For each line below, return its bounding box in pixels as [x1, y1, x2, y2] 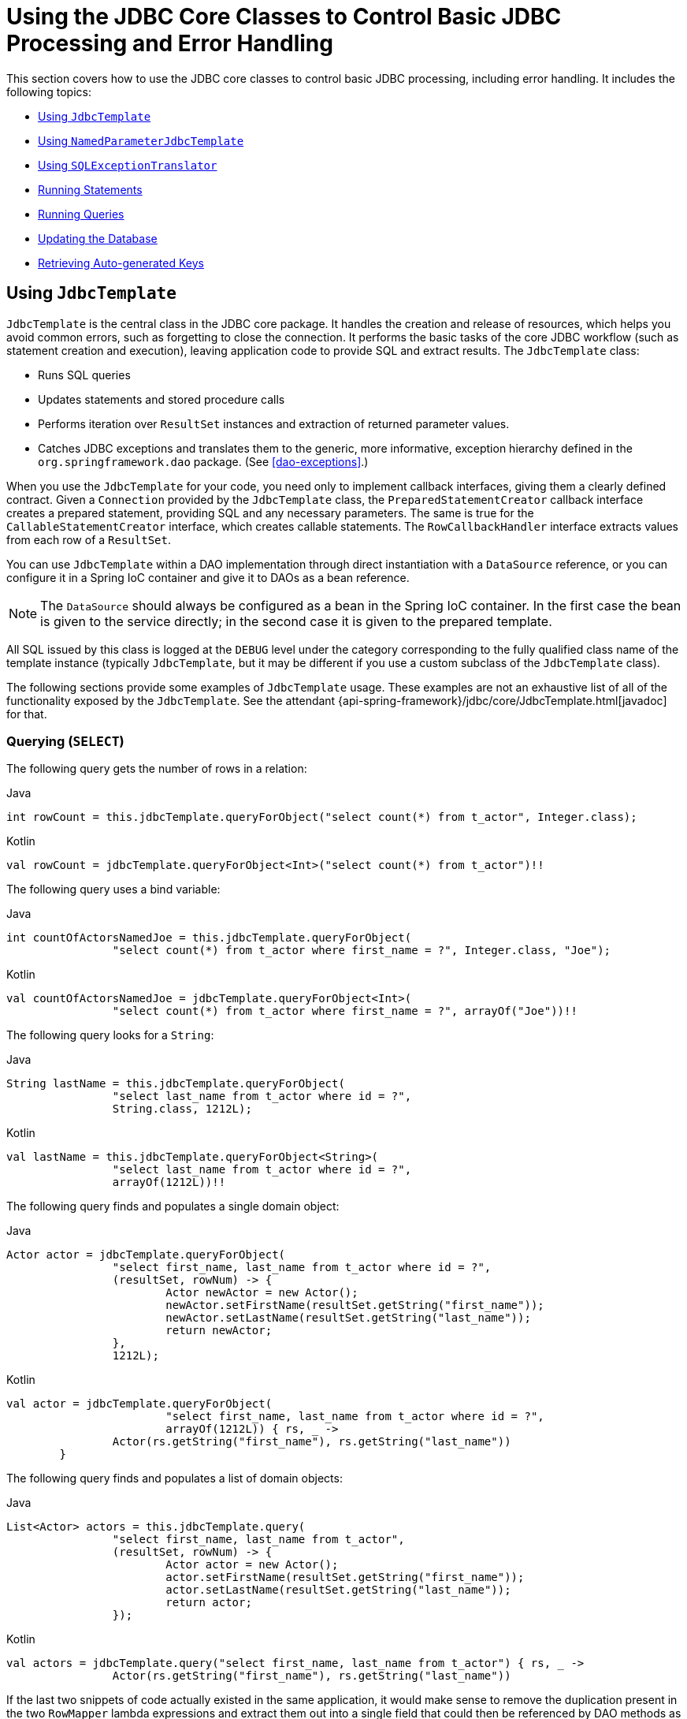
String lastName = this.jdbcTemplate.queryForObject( [6, 1077, 345, 1091]
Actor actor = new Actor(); [165, 1558, 339, 1572]
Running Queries [38, 207, 124, 221]
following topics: [6, 84, 91, 99]
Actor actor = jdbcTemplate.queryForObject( [6, 1248, 286, 1262]
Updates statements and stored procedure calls [38, 392, 285, 406]
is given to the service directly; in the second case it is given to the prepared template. [40, 613, 552, 629]
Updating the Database [38, 231, 158, 245]
